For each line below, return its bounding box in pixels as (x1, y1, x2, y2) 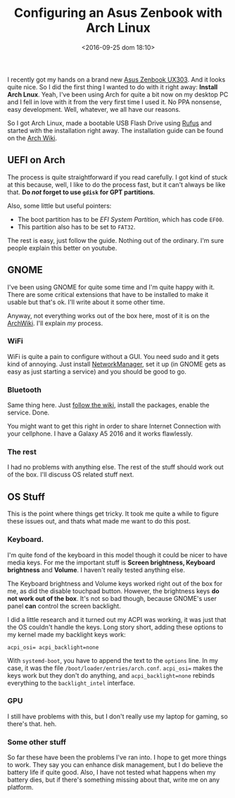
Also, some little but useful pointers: (7, 201, 112, 210)
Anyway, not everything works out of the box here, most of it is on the (7, 311, 210, 319)
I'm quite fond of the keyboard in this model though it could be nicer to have (7, 550, 227, 559)
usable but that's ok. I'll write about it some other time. (7, 298, 165, 306)
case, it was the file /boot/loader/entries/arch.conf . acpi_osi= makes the (7, 664, 224, 672)
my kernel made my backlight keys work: (7, 630, 126, 638)
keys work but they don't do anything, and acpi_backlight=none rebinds (7, 671, 215, 680)
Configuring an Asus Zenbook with (13, 5, 223, 21)
